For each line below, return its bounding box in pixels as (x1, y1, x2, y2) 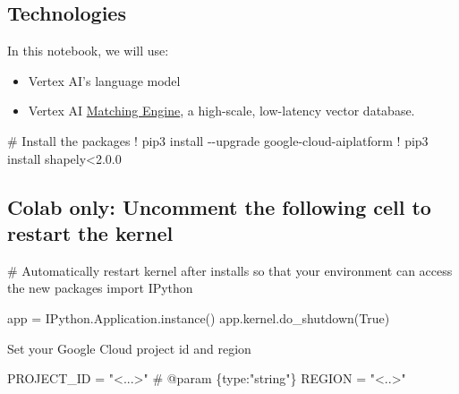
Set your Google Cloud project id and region (7, 338, 251, 357)
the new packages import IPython (7, 278, 193, 297)
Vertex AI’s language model (28, 71, 181, 90)
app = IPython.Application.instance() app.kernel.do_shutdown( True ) (7, 308, 390, 327)
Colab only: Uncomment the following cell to (7, 193, 431, 220)
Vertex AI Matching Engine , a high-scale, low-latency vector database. (28, 101, 415, 120)
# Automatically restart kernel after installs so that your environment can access (7, 261, 453, 279)
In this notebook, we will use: (7, 41, 169, 60)
